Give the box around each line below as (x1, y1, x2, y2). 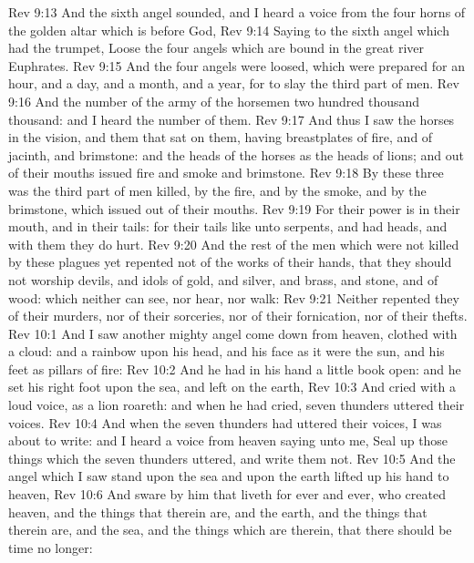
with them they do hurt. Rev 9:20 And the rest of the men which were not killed (8, 234, 459, 253)
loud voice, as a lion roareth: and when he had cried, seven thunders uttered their (8, 395, 465, 415)
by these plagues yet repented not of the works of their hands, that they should (8, 252, 452, 271)
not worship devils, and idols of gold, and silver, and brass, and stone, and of (8, 270, 438, 289)
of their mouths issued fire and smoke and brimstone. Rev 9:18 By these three (8, 163, 444, 182)
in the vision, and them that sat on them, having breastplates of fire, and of (8, 128, 433, 147)
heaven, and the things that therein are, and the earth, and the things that (8, 502, 428, 521)
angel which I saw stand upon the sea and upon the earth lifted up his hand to (8, 466, 449, 486)
